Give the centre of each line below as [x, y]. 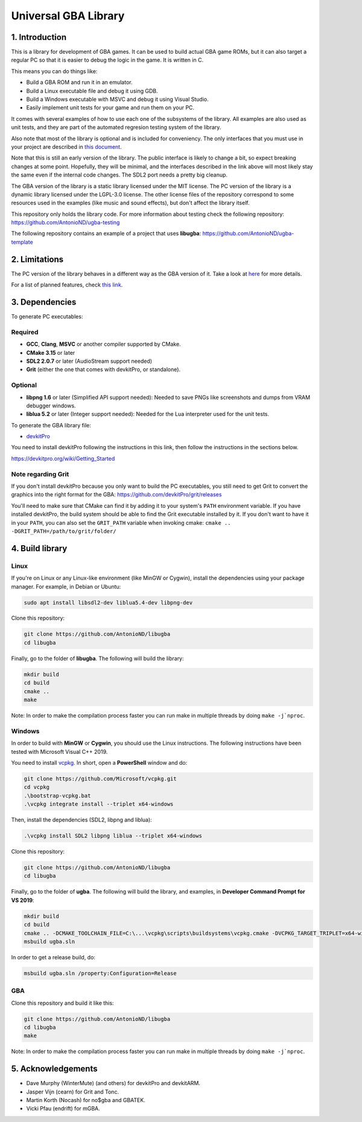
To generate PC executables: [47, 317]
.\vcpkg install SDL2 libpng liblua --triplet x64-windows [113, 836]
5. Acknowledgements [54, 1069]
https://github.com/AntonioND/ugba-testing [65, 222]
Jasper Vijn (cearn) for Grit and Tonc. [73, 1092]
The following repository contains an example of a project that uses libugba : [106, 233]
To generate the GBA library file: [51, 425]
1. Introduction [39, 37]
